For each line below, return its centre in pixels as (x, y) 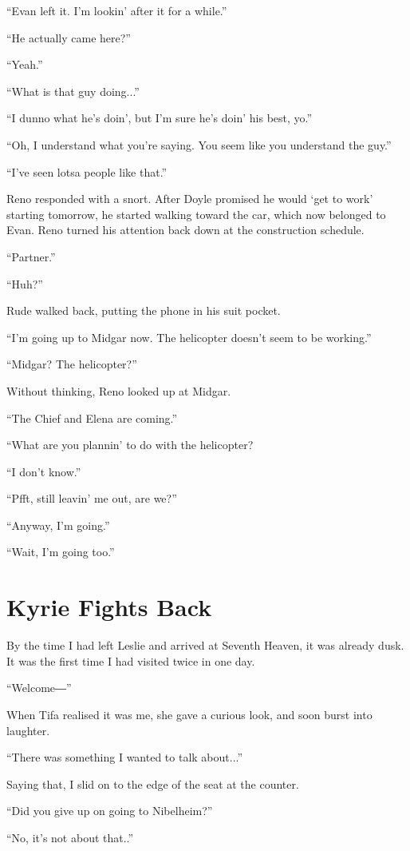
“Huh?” (25, 283)
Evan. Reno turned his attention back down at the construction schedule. (185, 230)
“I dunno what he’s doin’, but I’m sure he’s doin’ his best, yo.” (160, 118)
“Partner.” (31, 256)
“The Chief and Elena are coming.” (92, 418)
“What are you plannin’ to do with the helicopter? (130, 445)
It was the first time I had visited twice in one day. (131, 660)
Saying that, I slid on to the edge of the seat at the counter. (153, 783)
